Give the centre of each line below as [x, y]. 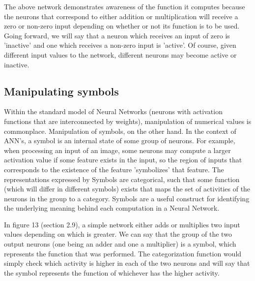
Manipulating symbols [61, 91]
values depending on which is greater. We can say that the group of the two [118, 234]
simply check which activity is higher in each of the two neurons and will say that [127, 263]
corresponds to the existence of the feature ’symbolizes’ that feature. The [114, 169]
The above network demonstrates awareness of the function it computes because [125, 6]
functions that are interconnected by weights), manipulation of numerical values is [128, 121]
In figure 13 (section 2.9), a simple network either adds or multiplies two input [122, 224]
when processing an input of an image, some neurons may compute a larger [117, 150]
